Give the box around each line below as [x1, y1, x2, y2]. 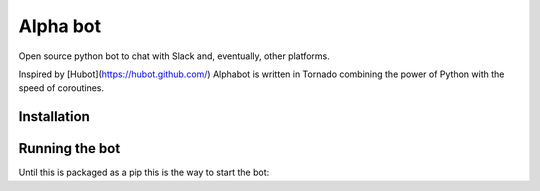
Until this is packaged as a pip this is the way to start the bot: [18, 166, 270, 179]
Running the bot [18, 140, 121, 157]
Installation [18, 108, 90, 125]
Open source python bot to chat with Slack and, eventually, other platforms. [18, 50, 330, 62]
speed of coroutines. [18, 82, 105, 94]
